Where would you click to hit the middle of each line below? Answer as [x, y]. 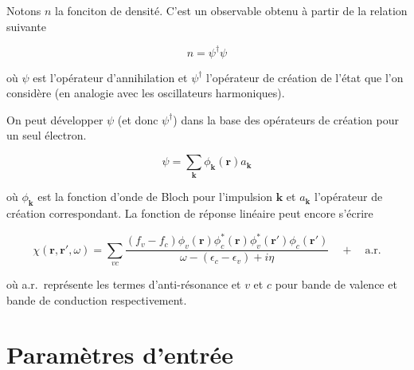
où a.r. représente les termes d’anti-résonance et [124, 283]
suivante [26, 26]
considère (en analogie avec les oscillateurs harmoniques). [146, 93]
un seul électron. [47, 135]
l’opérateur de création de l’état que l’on [305, 77]
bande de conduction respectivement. [97, 299]
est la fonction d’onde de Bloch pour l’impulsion [155, 197]
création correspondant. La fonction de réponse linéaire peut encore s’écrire [190, 213]
